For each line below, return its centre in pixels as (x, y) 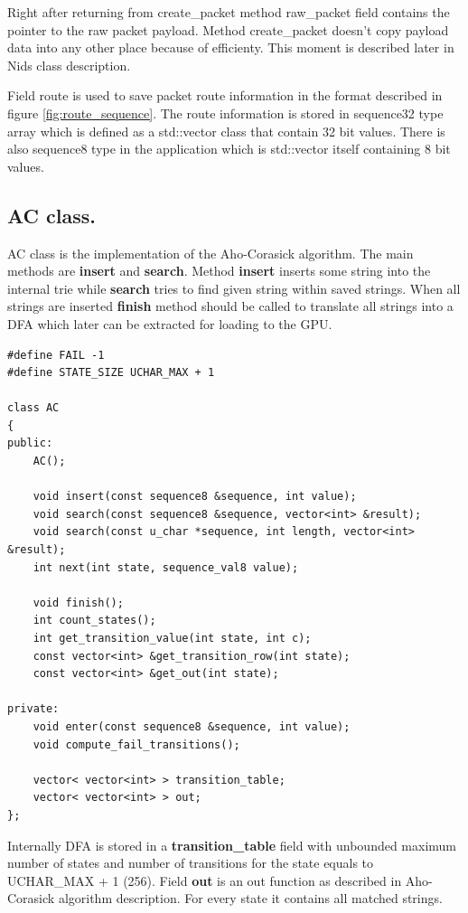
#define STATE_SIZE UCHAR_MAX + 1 (111, 373)
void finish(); (78, 602)
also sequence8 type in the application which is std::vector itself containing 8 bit (229, 149)
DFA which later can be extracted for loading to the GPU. (170, 323)
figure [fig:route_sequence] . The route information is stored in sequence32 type (225, 113)
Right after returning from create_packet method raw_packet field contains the (229, 12)
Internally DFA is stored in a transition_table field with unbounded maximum (232, 845)
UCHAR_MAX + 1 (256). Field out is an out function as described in (205, 880)
